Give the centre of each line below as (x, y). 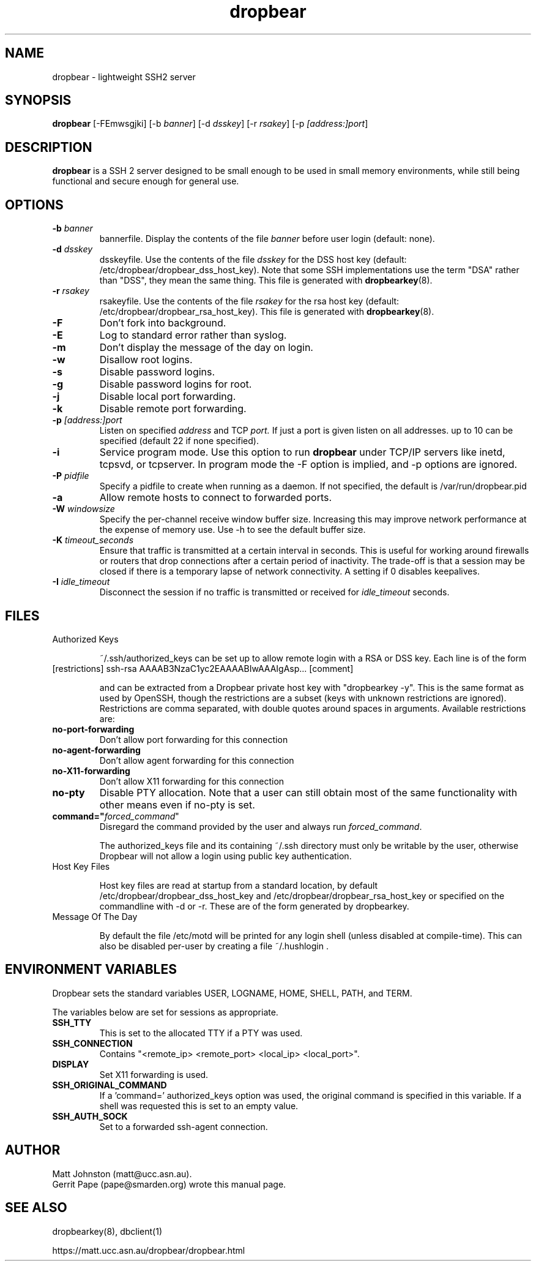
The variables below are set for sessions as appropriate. (165, 1012)
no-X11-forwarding (91, 771)
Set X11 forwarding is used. (154, 1074)
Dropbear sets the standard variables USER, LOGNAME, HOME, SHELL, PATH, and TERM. (232, 993)
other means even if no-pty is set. (177, 804)
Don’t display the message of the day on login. (206, 348)
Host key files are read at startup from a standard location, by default (239, 885)
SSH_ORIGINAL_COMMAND (110, 1085)
